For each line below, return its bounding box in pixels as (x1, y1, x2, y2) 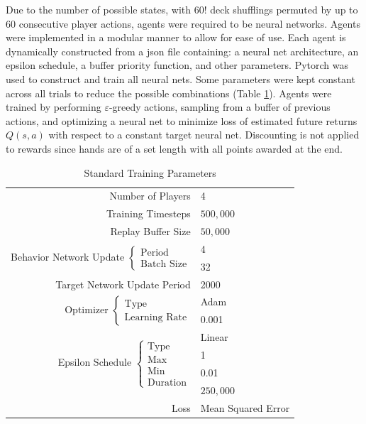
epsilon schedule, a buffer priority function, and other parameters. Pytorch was (6, 58, 349, 72)
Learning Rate (124, 312, 187, 322)
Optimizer (65, 302, 109, 317)
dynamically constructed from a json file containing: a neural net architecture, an (6, 43, 359, 58)
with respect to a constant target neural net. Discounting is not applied (48, 127, 360, 142)
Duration (148, 377, 187, 388)
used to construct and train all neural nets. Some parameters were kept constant (6, 71, 355, 86)
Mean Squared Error (200, 400, 290, 415)
